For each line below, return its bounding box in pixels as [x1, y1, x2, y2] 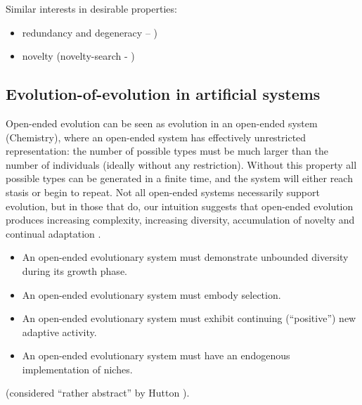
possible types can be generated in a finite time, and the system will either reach [6, 171, 353, 186]
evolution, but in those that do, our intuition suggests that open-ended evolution [6, 198, 354, 213]
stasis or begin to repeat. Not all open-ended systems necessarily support [6, 184, 320, 199]
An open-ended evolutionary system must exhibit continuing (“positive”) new [22, 311, 356, 326]
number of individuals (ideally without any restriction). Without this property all [6, 157, 357, 172]
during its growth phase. [22, 263, 127, 278]
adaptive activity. [22, 324, 97, 339]
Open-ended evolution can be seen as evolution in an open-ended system [6, 115, 318, 130]
